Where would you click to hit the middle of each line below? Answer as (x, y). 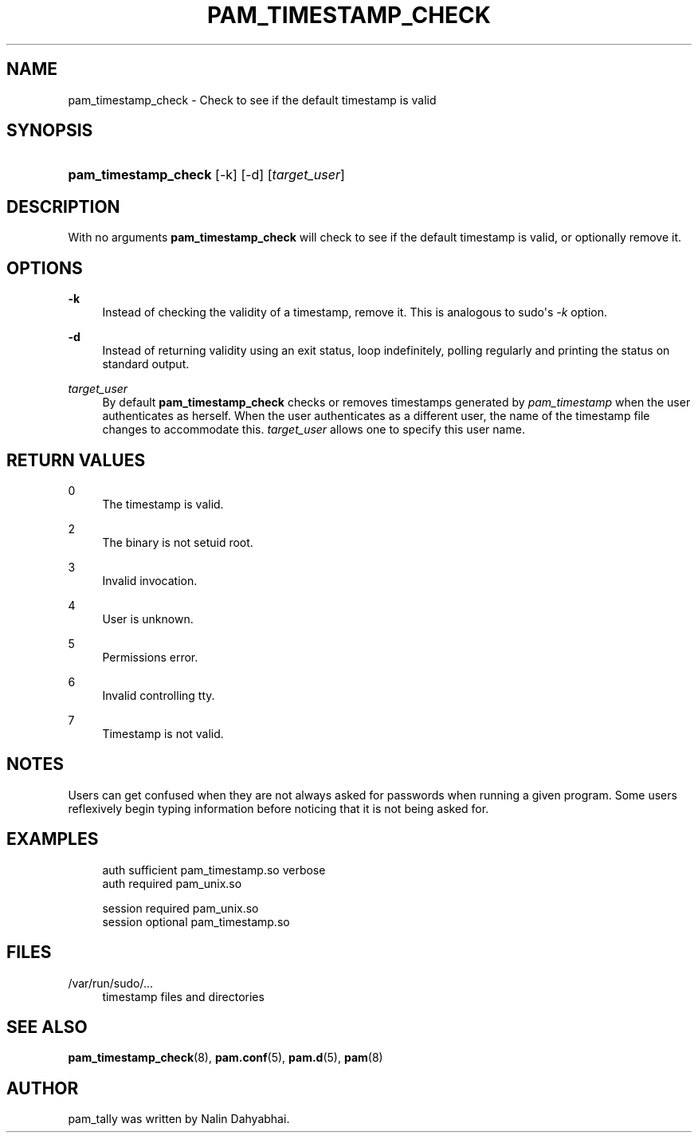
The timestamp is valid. (163, 504)
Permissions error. (150, 657)
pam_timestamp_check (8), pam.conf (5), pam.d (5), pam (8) (225, 1058)
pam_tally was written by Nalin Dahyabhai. (179, 1119)
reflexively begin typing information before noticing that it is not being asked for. (278, 808)
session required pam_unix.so (180, 908)
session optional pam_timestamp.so (196, 921)
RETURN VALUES (76, 460)
